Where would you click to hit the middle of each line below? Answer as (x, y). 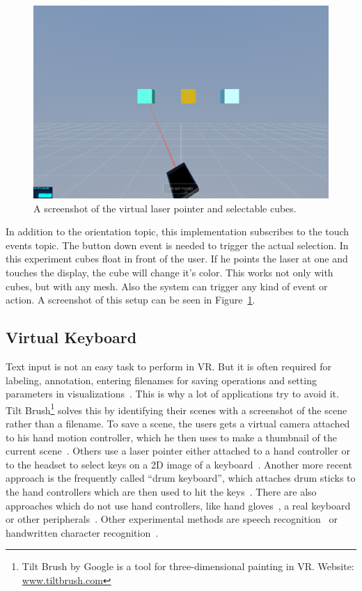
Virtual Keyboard (71, 337)
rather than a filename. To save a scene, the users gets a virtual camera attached (178, 423)
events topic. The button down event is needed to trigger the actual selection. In (177, 245)
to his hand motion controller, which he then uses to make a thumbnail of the (171, 437)
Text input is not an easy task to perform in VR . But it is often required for (168, 366)
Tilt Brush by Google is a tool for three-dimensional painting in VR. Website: (188, 566)
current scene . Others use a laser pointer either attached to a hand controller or (178, 451)
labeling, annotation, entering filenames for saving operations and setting (161, 380)
